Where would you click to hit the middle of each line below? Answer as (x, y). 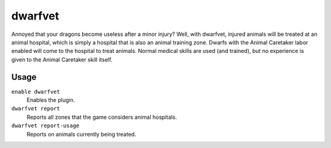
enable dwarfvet (36, 92)
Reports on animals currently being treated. (82, 134)
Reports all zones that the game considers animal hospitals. (102, 117)
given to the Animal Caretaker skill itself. (62, 59)
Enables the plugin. (51, 100)
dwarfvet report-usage (45, 126)
